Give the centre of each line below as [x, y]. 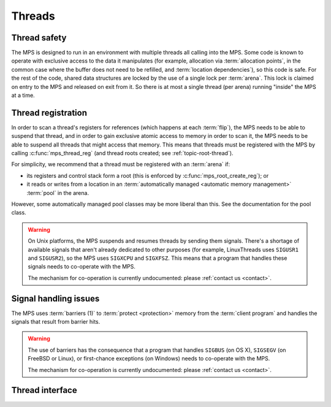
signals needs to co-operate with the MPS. [82, 267]
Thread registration [49, 112]
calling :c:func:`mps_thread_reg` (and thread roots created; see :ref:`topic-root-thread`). [122, 153]
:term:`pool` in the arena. [58, 192]
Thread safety [39, 38]
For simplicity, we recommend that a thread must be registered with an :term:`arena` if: [121, 164]
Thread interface [44, 390]
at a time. [23, 96]
